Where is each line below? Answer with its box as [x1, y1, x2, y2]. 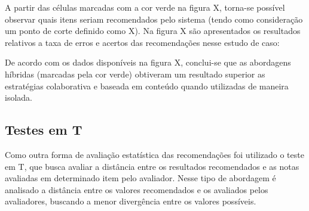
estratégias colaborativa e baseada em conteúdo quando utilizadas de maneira [5, 79, 289, 92]
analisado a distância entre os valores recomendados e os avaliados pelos [5, 183, 268, 196]
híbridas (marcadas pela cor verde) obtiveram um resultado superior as [5, 67, 265, 80]
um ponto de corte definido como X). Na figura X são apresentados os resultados [5, 24, 301, 37]
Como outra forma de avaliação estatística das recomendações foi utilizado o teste [5, 148, 304, 160]
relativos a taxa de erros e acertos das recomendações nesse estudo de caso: [5, 36, 280, 48]
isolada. [5, 91, 32, 104]
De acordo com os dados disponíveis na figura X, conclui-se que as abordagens [5, 56, 291, 69]
